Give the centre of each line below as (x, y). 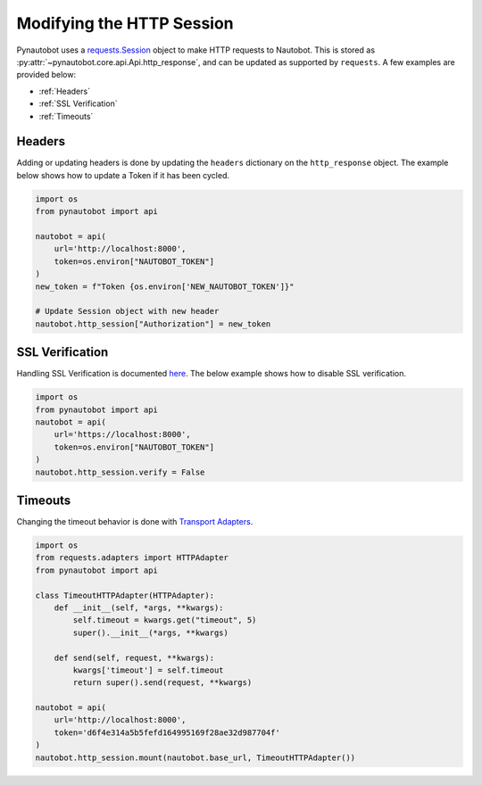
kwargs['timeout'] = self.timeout (148, 670)
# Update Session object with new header (127, 311)
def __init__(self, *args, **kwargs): (139, 607)
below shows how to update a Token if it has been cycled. (123, 175)
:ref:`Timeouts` (66, 116)
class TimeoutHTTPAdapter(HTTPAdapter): (125, 595)
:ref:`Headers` (65, 91)
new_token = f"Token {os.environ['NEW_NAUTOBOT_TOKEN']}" (165, 286)
